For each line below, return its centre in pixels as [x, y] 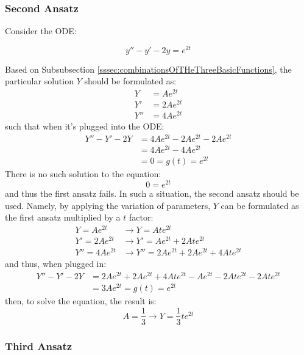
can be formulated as [260, 205]
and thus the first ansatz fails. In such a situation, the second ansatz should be [152, 193]
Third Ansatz [39, 346]
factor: [141, 217]
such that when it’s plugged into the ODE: [85, 126]
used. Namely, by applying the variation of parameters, [108, 205]
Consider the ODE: [41, 31]
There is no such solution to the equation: [83, 174]
